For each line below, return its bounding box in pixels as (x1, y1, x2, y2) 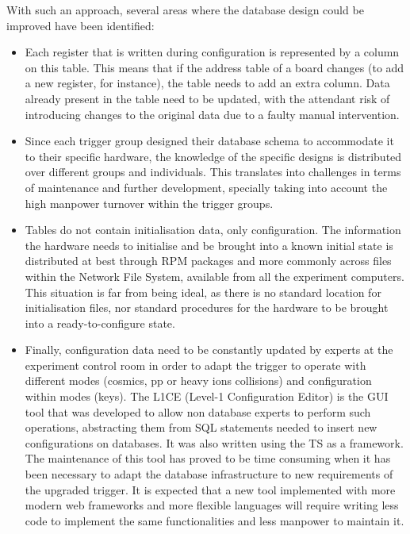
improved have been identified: (6, 17, 155, 33)
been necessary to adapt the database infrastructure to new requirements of (25, 466, 393, 482)
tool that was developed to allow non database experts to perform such (25, 403, 371, 420)
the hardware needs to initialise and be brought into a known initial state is (25, 236, 393, 253)
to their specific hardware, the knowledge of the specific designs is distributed (25, 148, 402, 164)
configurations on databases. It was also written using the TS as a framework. (25, 434, 404, 451)
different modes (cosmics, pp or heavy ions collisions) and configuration (25, 372, 372, 389)
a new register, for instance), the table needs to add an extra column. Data (25, 75, 390, 91)
